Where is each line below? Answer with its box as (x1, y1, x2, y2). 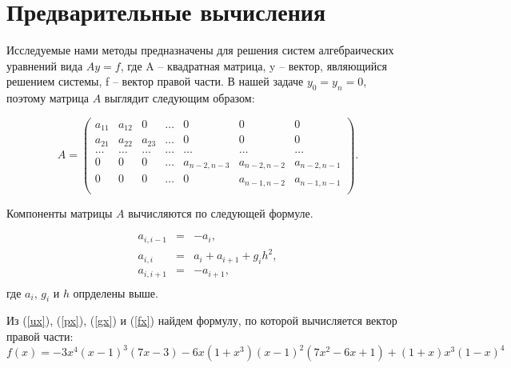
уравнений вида (6, 57, 83, 74)
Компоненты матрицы (6, 204, 113, 221)
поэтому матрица (6, 90, 89, 106)
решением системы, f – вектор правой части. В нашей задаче (6, 73, 304, 90)
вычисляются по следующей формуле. (128, 204, 313, 221)
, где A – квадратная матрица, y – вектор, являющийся (120, 57, 387, 74)
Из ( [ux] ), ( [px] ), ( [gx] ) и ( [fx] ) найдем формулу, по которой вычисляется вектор (6, 312, 397, 329)
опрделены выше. (73, 284, 158, 301)
